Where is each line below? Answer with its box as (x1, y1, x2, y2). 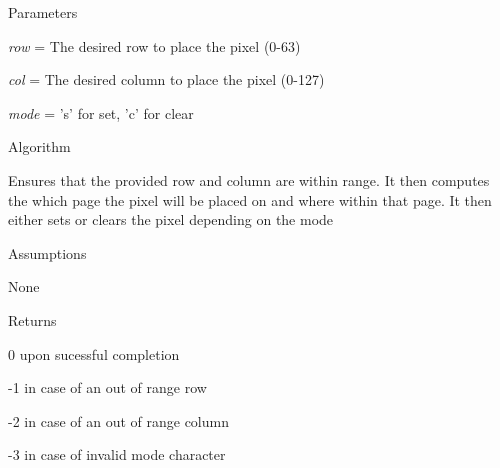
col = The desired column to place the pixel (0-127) (8, 69, 325, 90)
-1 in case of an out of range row (8, 377, 207, 398)
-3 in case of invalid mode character (8, 444, 226, 465)
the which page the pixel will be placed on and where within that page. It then (8, 189, 492, 210)
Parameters (8, 2, 78, 22)
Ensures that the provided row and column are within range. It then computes (8, 169, 490, 190)
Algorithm (8, 136, 71, 157)
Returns (8, 309, 57, 330)
